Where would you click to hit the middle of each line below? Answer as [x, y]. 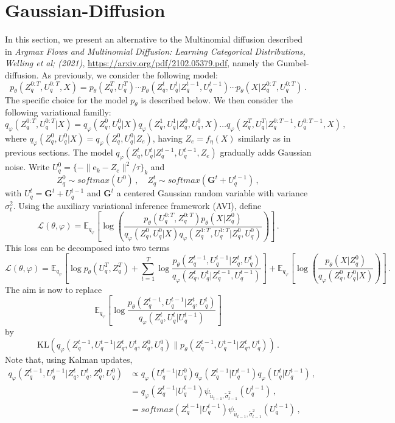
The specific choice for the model [66, 99]
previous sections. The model [59, 152]
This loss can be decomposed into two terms [87, 247]
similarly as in [264, 138]
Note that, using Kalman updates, [69, 359]
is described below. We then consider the [217, 99]
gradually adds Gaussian [266, 152]
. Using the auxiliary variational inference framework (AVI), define [137, 205]
